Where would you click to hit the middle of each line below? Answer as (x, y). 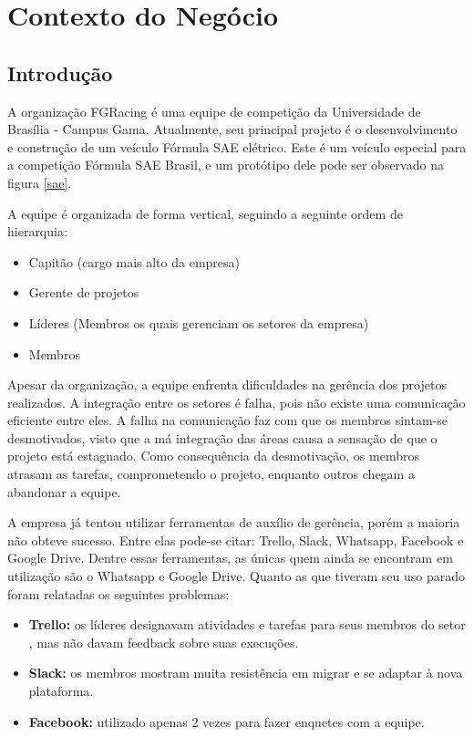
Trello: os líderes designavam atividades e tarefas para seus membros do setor (247, 624)
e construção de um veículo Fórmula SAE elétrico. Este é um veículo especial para (237, 146)
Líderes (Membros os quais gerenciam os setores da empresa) (199, 322)
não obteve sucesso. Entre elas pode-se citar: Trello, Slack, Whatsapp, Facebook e (236, 540)
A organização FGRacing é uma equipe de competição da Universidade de (214, 111)
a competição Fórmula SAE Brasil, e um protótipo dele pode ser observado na (226, 165)
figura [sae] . (40, 182)
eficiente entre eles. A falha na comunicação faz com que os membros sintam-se (227, 420)
